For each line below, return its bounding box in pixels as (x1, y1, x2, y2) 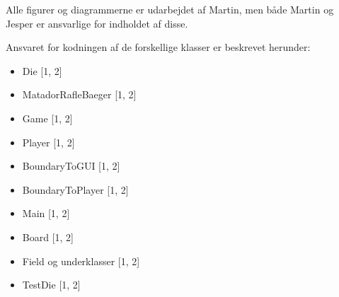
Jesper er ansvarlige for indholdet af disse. (6, 16, 188, 30)
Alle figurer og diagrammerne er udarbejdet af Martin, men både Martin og (6, 2, 334, 16)
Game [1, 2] (22, 110, 73, 125)
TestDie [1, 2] (22, 277, 81, 292)
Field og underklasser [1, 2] (22, 253, 140, 268)
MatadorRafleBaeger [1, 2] (22, 87, 137, 102)
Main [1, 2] (22, 206, 70, 221)
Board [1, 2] (22, 229, 74, 244)
